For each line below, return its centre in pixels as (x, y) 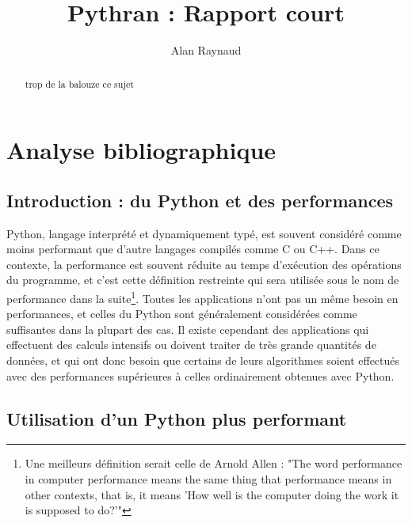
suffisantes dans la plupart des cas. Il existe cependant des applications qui (188, 329)
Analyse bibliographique (141, 150)
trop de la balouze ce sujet (79, 83)
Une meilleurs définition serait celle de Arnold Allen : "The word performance (214, 463)
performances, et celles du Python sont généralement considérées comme (182, 314)
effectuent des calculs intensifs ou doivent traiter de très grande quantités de (191, 345)
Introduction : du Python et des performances (200, 200)
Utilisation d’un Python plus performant (177, 418)
